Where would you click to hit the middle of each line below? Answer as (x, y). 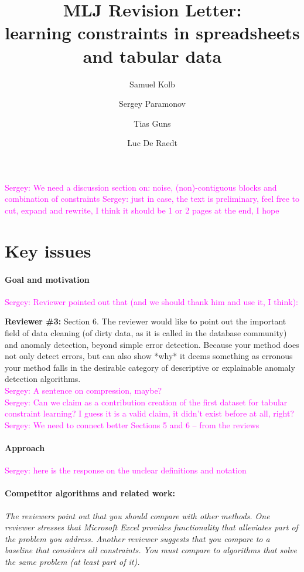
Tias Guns (152, 123)
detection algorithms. (43, 379)
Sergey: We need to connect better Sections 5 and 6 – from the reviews (132, 424)
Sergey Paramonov (152, 104)
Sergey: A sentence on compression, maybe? (83, 390)
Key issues (48, 250)
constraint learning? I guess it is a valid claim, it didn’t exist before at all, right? (150, 413)
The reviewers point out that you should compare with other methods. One (137, 515)
